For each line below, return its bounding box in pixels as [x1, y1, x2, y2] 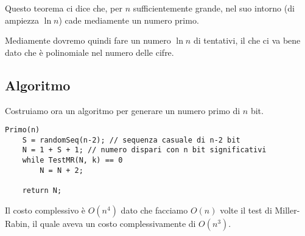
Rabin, [5, 217, 30, 229]
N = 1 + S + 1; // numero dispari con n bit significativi [22, 146, 267, 155]
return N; [22, 186, 62, 195]
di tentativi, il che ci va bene [193, 34, 301, 47]
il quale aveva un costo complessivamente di [32, 217, 196, 229]
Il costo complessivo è [5, 203, 86, 216]
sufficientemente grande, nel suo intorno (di [133, 2, 295, 14]
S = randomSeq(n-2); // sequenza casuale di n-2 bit [22, 135, 240, 144]
